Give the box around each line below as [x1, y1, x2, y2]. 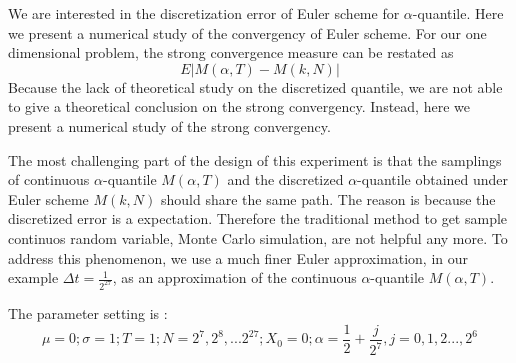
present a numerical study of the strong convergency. [8, 115, 331, 136]
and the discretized [227, 169, 344, 190]
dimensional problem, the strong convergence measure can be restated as [8, 42, 454, 63]
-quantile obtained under [357, 169, 509, 190]
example [8, 267, 59, 288]
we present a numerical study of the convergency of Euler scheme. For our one [8, 22, 487, 43]
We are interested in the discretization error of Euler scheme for [8, 3, 400, 23]
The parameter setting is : [8, 303, 168, 323]
